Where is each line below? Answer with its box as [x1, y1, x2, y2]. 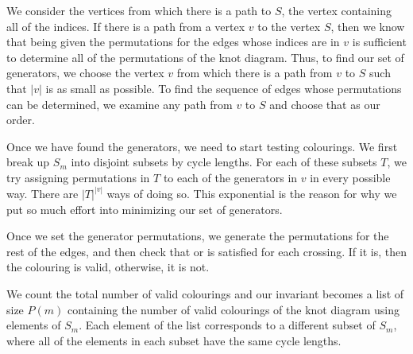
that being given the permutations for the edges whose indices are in [6, 33, 340, 50]
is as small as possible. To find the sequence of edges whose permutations [45, 80, 402, 96]
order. [6, 111, 35, 128]
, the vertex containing [281, 2, 392, 18]
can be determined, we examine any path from [6, 95, 233, 112]
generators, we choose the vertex [6, 64, 164, 81]
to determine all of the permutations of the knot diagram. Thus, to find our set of [6, 49, 404, 65]
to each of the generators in [163, 169, 298, 185]
